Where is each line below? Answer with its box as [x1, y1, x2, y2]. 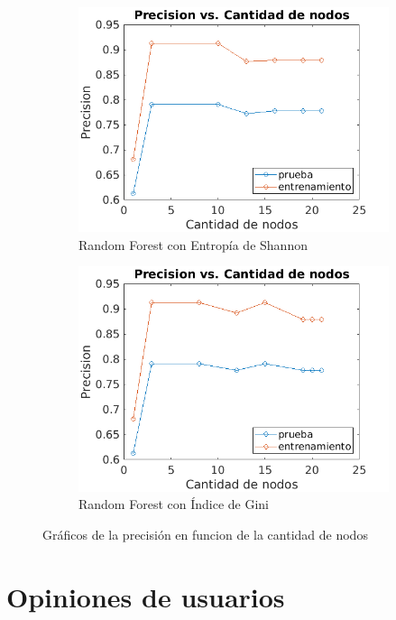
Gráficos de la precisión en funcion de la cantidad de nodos [42, 524, 368, 543]
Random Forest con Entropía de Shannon [78, 235, 308, 254]
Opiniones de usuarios [6, 578, 285, 615]
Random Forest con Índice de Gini [78, 495, 269, 514]
